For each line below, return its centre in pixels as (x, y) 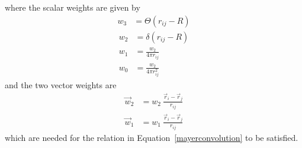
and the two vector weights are (61, 84)
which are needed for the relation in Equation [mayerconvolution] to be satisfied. (152, 138)
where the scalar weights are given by (73, 7)
